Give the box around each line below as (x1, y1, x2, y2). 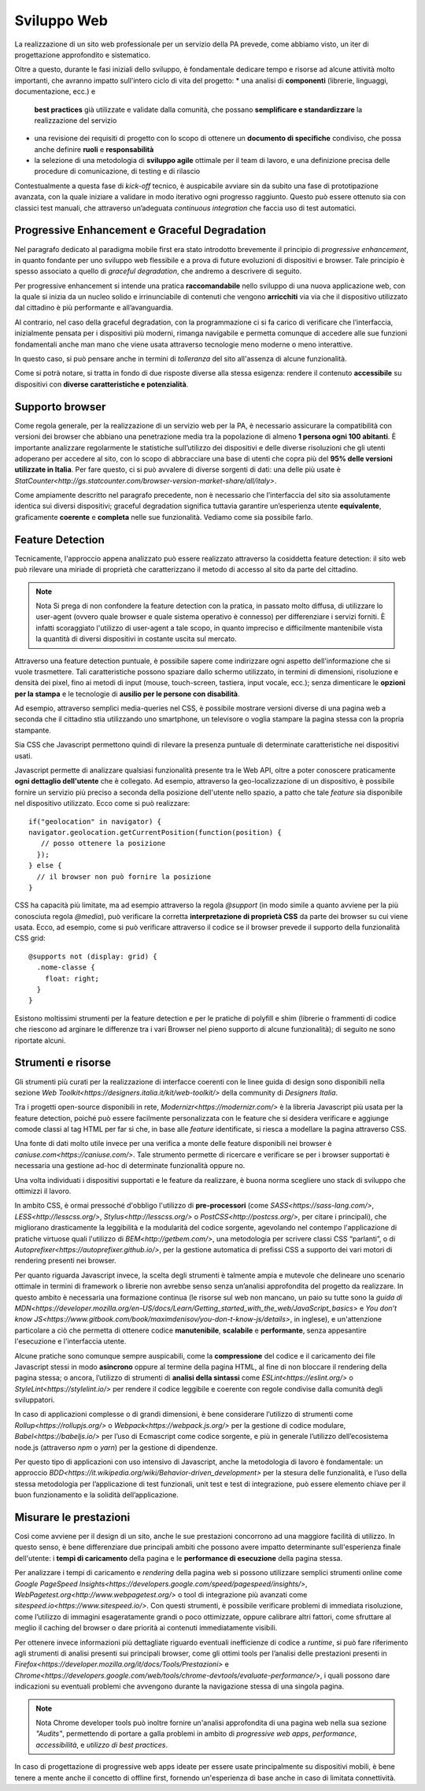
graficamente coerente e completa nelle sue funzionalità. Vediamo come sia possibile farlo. (14, 512, 313, 521)
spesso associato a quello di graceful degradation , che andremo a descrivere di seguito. (14, 266, 302, 276)
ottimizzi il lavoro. (14, 1186, 72, 1196)
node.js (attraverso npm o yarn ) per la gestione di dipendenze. (14, 1442, 218, 1452)
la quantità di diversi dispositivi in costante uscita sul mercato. (35, 634, 238, 643)
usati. (14, 751, 33, 760)
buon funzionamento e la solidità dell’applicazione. (14, 1490, 179, 1500)
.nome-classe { (36, 963, 95, 972)
